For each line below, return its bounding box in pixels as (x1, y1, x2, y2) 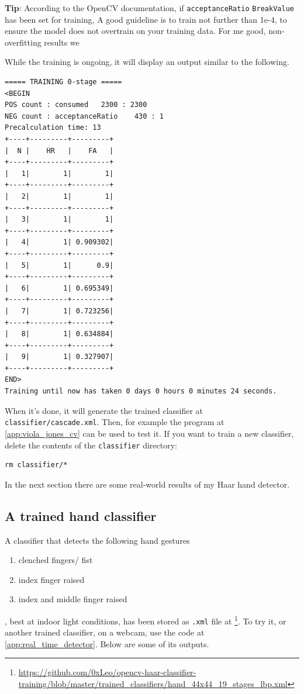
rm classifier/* (5, 461, 68, 469)
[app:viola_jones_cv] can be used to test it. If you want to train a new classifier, (5, 427, 294, 439)
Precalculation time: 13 (5, 123, 101, 132)
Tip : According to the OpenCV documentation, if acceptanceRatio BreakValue (5, 2, 294, 13)
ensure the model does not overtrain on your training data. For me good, (5, 25, 266, 37)
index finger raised (18, 573, 85, 585)
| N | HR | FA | (5, 146, 114, 155)
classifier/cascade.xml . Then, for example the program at (5, 416, 224, 428)
